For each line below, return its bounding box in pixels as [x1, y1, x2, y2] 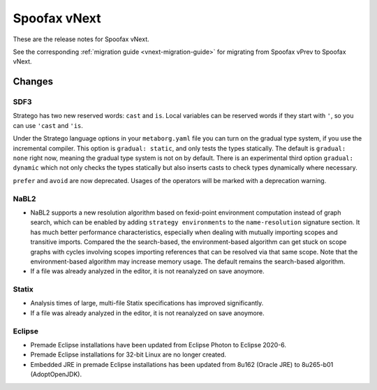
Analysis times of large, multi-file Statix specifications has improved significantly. [30, 299, 264, 308]
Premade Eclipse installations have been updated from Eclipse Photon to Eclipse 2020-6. [30, 340, 286, 349]
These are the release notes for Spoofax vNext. [13, 35, 149, 43]
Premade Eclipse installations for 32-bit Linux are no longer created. [30, 350, 227, 359]
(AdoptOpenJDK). [30, 370, 82, 379]
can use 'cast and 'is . [13, 121, 84, 129]
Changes [13, 75, 54, 87]
